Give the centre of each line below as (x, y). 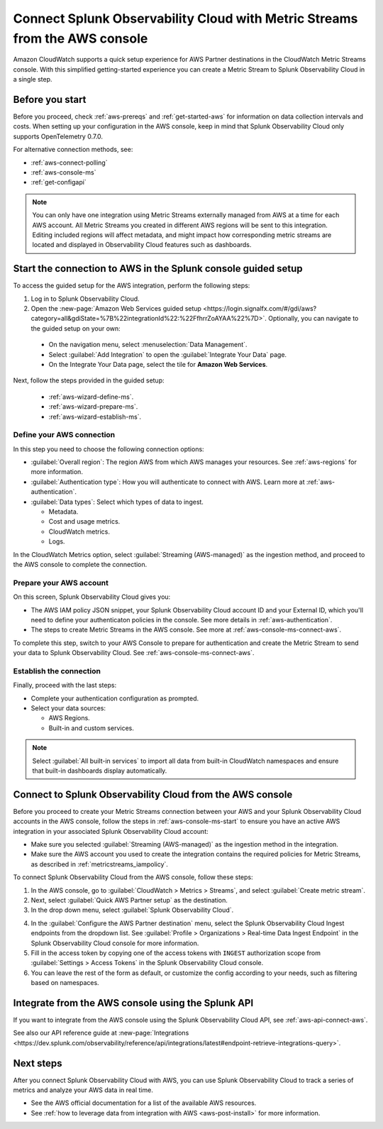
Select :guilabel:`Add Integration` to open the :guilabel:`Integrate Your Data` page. (168, 354)
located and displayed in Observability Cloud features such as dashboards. (142, 245)
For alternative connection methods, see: (73, 150)
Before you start (50, 99)
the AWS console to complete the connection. (80, 564)
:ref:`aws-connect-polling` (69, 163)
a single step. (33, 79)
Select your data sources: (68, 708)
